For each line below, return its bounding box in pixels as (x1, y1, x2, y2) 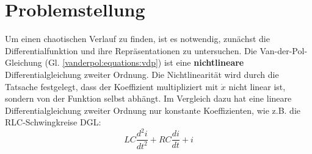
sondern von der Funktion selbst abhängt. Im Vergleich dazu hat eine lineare (5, 92, 292, 105)
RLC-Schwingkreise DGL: (5, 116, 101, 128)
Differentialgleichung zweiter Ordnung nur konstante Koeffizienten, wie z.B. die (5, 103, 300, 116)
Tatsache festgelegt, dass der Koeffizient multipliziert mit (5, 80, 219, 93)
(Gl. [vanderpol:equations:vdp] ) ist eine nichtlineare (45, 56, 244, 69)
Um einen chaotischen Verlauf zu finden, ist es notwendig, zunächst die (5, 32, 270, 45)
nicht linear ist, (228, 80, 286, 93)
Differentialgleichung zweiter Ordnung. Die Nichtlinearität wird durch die (5, 68, 279, 80)
